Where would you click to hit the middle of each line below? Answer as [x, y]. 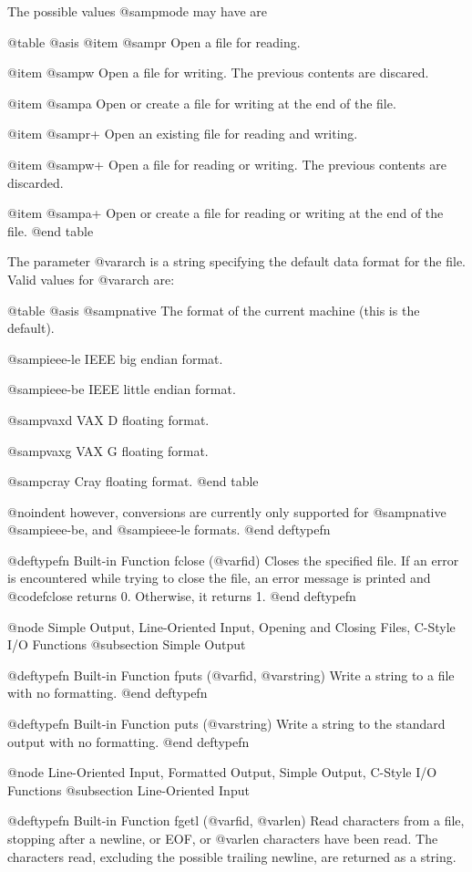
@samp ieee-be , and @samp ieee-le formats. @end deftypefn [169, 529]
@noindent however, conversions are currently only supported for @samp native [227, 511]
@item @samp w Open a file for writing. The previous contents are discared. [218, 73]
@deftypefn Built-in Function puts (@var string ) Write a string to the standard [226, 724]
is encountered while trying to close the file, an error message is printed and [219, 578]
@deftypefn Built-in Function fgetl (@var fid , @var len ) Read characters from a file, [236, 820]
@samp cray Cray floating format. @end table [133, 481]
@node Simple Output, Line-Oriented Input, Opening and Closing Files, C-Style [231, 626]
